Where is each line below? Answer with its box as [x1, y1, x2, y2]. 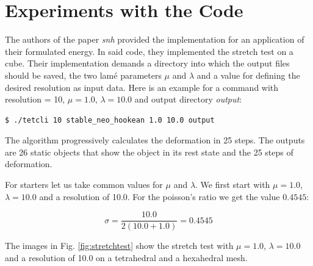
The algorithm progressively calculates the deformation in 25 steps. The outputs [5, 134, 305, 146]
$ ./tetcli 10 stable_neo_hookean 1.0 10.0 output [5, 115, 215, 124]
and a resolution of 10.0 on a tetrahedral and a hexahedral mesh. [5, 251, 248, 264]
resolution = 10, [5, 93, 65, 106]
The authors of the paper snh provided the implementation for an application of [5, 33, 304, 46]
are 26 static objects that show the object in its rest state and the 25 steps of [5, 145, 293, 158]
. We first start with [195, 178, 270, 191]
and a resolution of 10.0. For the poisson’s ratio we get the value [39, 190, 280, 203]
